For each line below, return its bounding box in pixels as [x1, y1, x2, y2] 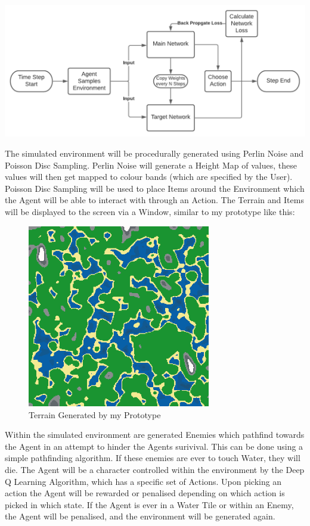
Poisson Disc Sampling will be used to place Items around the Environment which [5, 182, 305, 194]
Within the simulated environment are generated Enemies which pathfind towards [5, 428, 305, 441]
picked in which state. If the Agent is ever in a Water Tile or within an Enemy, [5, 498, 294, 511]
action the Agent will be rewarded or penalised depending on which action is [5, 487, 285, 499]
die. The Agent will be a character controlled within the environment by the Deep [5, 463, 305, 475]
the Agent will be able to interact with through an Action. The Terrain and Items [5, 194, 304, 206]
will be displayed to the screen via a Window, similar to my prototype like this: [5, 206, 295, 218]
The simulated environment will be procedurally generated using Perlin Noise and [5, 147, 304, 160]
